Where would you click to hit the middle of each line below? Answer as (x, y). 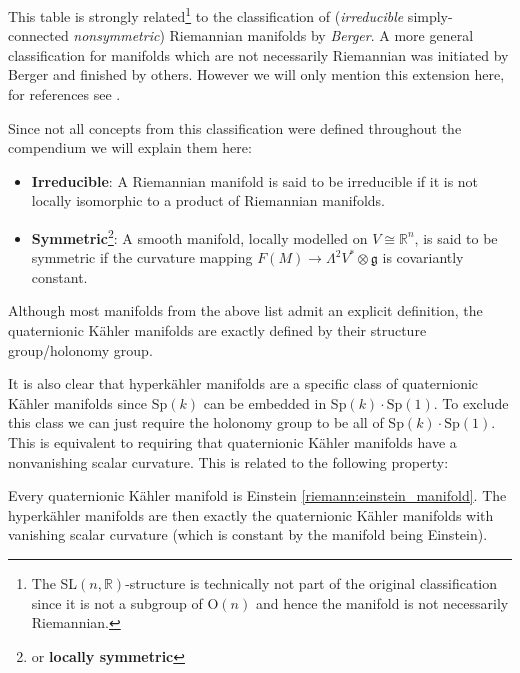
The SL (54, 582)
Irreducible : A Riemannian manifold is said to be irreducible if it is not (255, 180)
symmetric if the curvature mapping (142, 257)
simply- (430, 15)
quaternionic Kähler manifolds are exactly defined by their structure (217, 330)
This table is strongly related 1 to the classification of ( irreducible (206, 14)
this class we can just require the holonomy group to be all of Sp (206, 422)
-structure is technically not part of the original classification (311, 582)
